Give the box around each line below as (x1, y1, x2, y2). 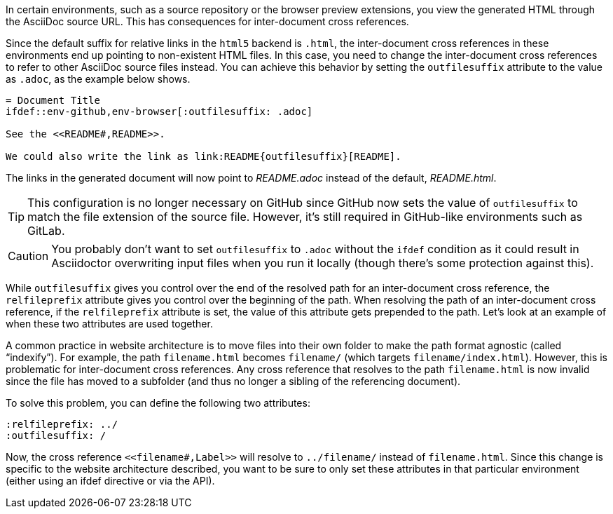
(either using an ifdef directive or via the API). (6, 475, 215, 487)
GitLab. (27, 224, 65, 238)
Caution (8, 249, 49, 263)
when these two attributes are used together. (6, 318, 213, 330)
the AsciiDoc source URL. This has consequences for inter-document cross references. (6, 15, 409, 27)
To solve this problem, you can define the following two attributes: (6, 397, 310, 409)
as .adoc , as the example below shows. (6, 73, 191, 85)
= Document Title (6, 95, 100, 106)
